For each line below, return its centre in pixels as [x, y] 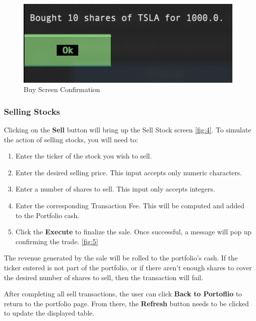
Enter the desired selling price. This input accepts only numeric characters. [129, 172]
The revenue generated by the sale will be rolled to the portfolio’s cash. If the [121, 258]
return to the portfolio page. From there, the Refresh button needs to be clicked [127, 303]
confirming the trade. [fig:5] [57, 241]
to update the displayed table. [49, 313]
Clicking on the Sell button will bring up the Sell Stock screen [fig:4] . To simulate [128, 129]
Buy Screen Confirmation [62, 89]
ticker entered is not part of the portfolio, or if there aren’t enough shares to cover [128, 267]
